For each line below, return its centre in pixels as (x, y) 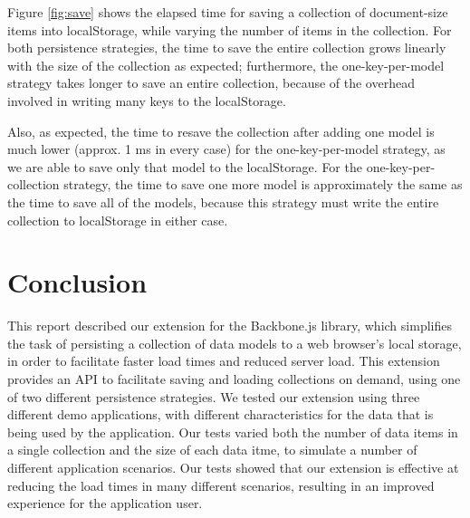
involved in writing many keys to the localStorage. (147, 100)
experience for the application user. (105, 503)
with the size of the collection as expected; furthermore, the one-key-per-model (226, 65)
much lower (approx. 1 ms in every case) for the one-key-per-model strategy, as (226, 149)
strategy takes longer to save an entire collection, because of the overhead (211, 83)
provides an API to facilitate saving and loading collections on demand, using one (234, 379)
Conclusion (77, 282)
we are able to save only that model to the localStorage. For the (185, 166)
